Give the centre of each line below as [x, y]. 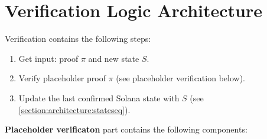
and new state [114, 58]
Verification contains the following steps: [78, 39]
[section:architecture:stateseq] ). [74, 109]
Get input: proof [48, 58]
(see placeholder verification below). [180, 78]
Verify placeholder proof [62, 78]
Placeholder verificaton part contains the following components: [126, 129]
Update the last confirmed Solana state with [99, 97]
